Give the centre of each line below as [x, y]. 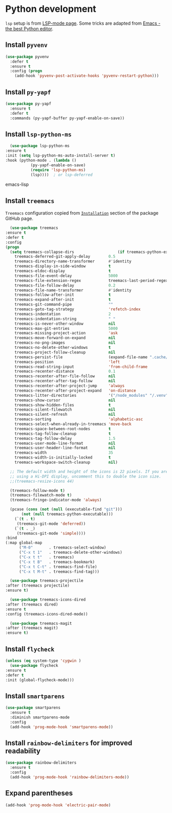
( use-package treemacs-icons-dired [48, 600]
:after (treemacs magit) [32, 628]
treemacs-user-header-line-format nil [65, 448]
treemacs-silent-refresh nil [65, 415]
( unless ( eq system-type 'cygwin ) [43, 661]
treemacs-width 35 [64, 453]
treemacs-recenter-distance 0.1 [65, 372]
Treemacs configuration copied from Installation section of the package [82, 213]
